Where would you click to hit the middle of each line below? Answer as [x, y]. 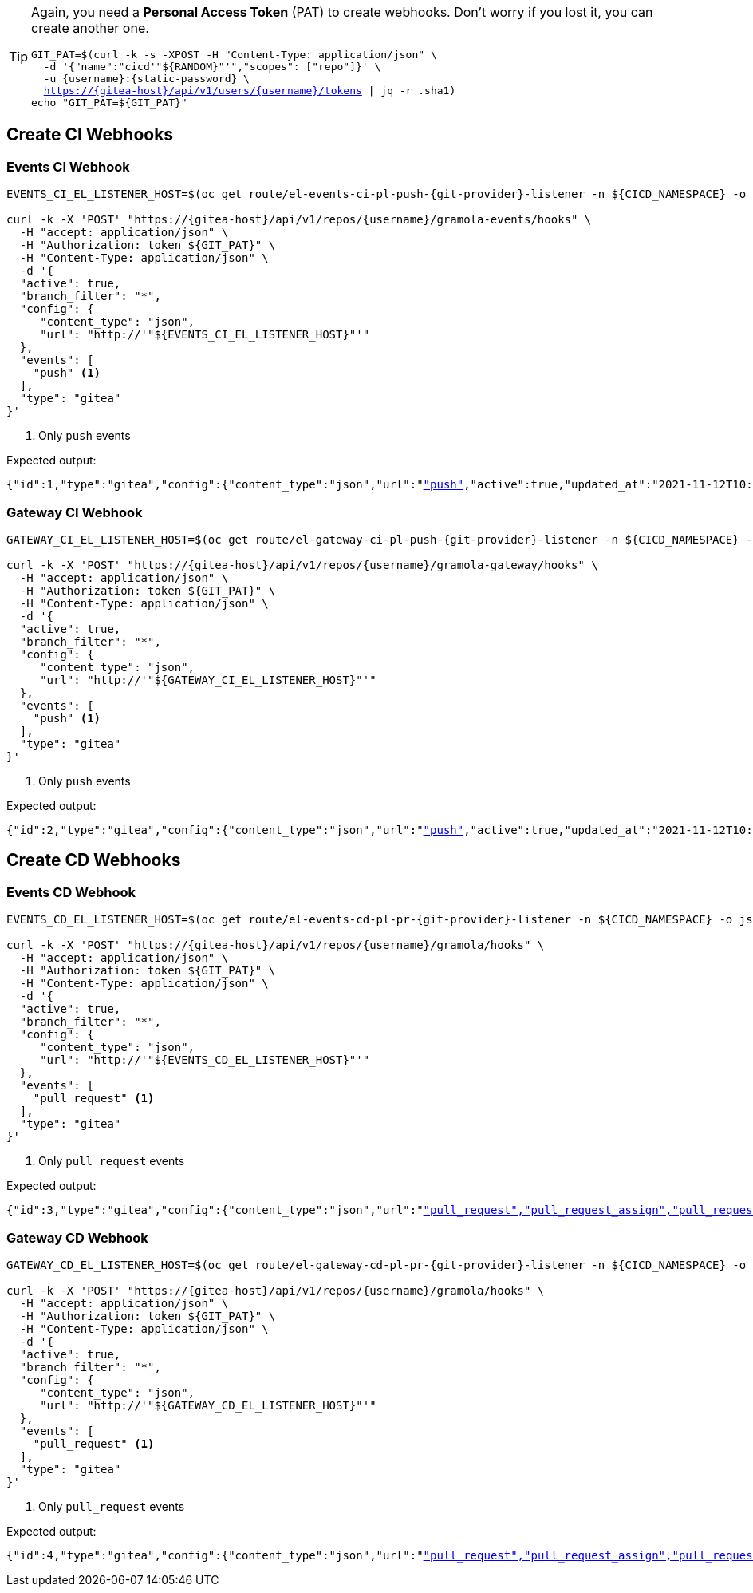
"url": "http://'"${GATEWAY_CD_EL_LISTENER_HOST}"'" [208, 1405]
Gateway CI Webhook [75, 512]
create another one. [90, 28]
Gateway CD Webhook [77, 1237]
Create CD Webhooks [94, 860]
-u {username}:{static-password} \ [146, 79]
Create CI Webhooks [90, 135]
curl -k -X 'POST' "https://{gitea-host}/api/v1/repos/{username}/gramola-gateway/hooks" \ [302, 565]
